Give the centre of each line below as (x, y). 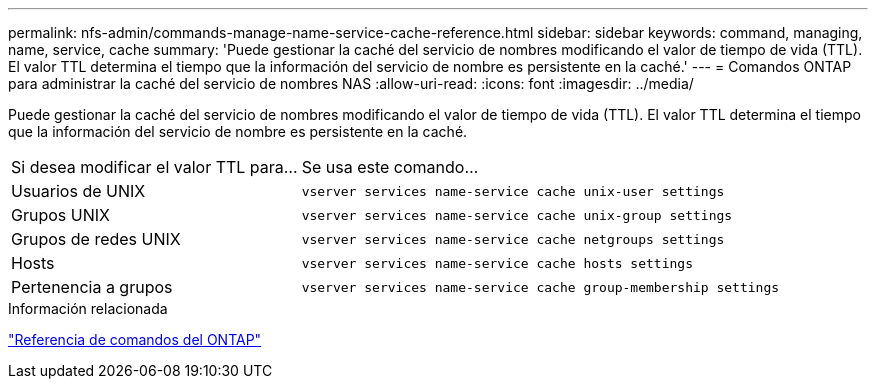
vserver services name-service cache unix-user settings (513, 191)
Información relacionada (88, 308)
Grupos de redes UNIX (96, 239)
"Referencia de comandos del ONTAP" (135, 339)
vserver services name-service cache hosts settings (497, 263)
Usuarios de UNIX (78, 191)
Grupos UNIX (60, 215)
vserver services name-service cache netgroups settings (513, 239)
